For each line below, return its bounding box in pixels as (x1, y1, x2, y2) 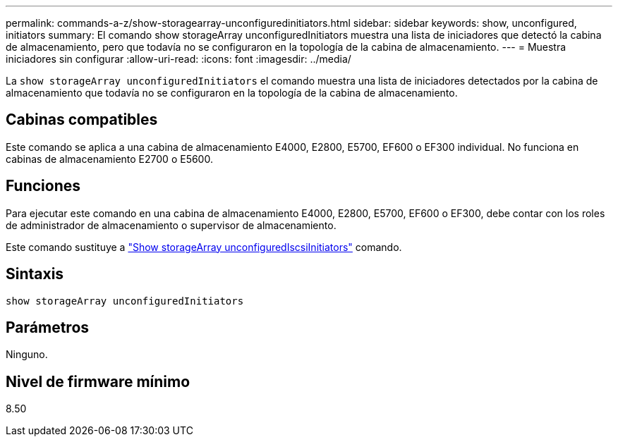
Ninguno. (6, 348, 48, 361)
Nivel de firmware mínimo (6, 372, 190, 391)
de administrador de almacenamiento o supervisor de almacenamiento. (6, 219, 337, 231)
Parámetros (6, 318, 90, 336)
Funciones (6, 177, 81, 195)
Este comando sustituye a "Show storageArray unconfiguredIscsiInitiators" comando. (6, 240, 402, 253)
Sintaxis (6, 265, 64, 283)
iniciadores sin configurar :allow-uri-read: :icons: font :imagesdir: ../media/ (6, 53, 351, 65)
